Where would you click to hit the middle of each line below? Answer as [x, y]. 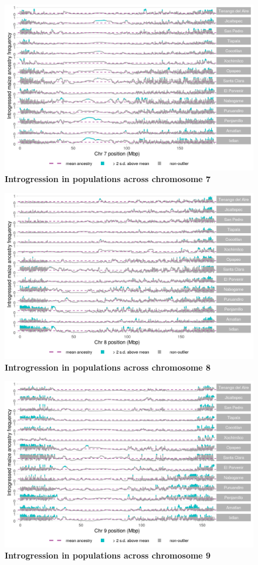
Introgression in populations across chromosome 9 [108, 555]
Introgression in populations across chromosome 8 [108, 367]
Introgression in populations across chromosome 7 [108, 178]
